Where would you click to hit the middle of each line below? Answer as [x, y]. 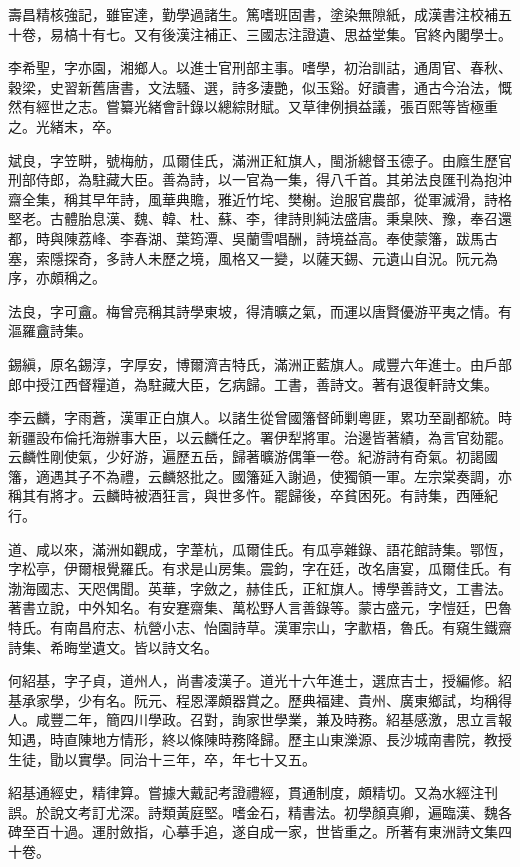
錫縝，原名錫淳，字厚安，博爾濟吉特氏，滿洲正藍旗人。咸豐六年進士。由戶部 [260, 363]
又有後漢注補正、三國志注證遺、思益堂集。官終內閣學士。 [322, 33]
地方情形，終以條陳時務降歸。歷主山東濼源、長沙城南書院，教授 [301, 739]
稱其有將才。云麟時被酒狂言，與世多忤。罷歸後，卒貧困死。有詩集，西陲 [246, 495]
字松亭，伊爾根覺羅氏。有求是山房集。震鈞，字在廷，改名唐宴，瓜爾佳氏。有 [260, 568]
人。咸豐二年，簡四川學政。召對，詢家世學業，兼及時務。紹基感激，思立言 [253, 719]
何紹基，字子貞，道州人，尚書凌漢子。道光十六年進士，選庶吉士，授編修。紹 [260, 680]
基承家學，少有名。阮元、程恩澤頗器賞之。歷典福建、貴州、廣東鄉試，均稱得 [260, 699]
